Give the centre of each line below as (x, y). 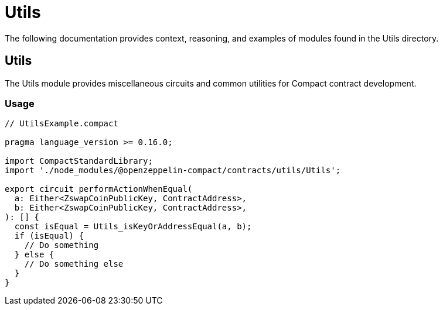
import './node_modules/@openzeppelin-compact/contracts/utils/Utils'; (173, 170)
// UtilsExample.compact (62, 124)
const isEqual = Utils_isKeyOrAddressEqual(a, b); (133, 227)
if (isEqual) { (49, 236)
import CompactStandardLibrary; (79, 161)
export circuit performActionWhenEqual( (99, 189)
